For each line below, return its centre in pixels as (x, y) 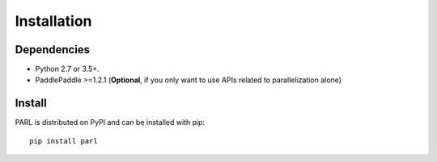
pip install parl (64, 141)
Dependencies (53, 50)
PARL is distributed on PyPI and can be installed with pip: (110, 123)
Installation (53, 21)
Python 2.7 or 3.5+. (68, 69)
